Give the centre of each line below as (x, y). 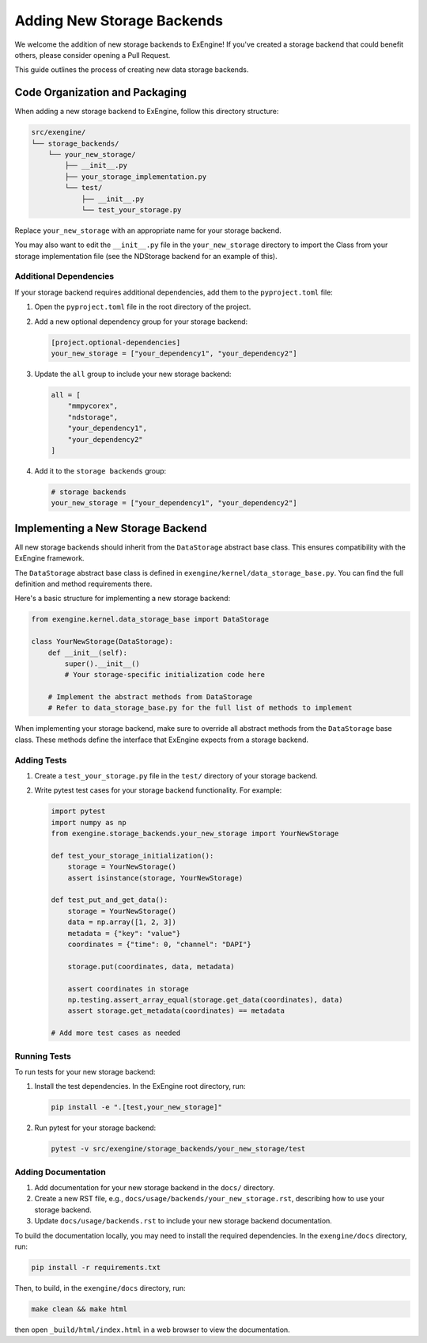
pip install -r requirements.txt (96, 1267)
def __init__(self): (88, 652)
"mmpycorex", (93, 406)
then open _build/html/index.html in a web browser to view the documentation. (152, 1330)
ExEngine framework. (49, 558)
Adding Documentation (60, 1172)
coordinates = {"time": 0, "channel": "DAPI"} (160, 945)
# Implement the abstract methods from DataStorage (150, 697)
